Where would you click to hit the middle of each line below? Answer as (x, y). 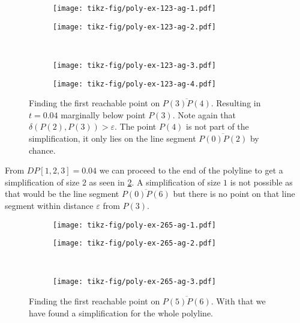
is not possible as (261, 182)
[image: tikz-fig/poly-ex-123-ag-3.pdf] (135, 65)
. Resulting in (236, 103)
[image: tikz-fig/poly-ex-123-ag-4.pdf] (135, 84)
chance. (42, 150)
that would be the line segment (62, 194)
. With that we (238, 301)
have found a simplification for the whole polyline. (121, 312)
